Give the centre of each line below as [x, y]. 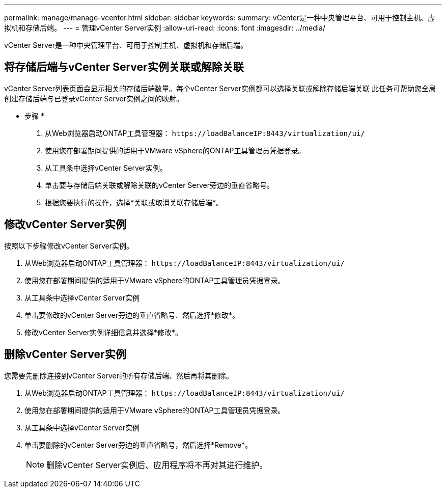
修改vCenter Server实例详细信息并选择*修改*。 [104, 332]
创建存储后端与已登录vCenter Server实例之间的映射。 [94, 98]
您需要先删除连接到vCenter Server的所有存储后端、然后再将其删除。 [119, 375]
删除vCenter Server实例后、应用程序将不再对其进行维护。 [157, 465]
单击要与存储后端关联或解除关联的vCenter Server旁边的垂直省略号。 [160, 185]
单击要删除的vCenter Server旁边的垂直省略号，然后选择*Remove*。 [138, 445]
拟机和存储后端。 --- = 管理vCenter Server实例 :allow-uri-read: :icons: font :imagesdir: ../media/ [165, 28]
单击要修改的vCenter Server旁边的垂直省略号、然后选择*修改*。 [132, 315]
